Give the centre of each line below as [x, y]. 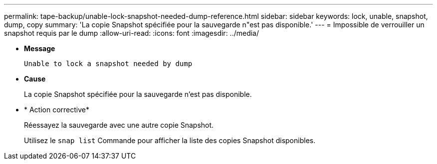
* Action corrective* [57, 110]
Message [40, 48]
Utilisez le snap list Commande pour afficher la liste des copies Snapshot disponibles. [170, 140]
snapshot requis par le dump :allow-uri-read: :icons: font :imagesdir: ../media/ [132, 33]
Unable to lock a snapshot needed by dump [108, 64]
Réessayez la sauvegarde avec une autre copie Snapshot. [119, 125]
